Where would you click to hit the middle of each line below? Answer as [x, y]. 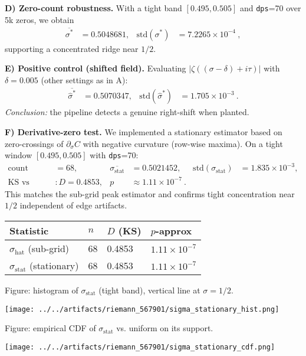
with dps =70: [114, 155]
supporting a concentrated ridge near [72, 48]
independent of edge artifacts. [73, 205]
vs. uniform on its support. [165, 328]
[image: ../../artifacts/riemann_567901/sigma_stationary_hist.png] [142, 309]
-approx [174, 231]
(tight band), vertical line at [149, 290]
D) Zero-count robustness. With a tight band [93, 8]
